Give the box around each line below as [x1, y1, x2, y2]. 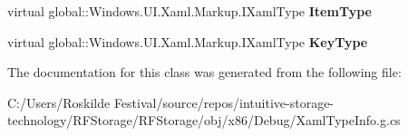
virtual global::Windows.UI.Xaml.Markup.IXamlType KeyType [7, 32, 368, 51]
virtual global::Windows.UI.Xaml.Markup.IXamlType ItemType [7, 2, 372, 20]
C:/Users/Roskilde [7, 92, 111, 112]
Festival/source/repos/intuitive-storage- [113, 92, 335, 112]
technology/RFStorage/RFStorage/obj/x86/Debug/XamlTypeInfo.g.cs [7, 111, 401, 130]
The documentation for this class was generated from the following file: [7, 63, 402, 82]
